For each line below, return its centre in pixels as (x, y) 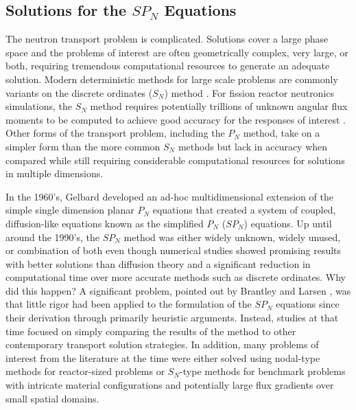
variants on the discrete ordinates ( (79, 92)
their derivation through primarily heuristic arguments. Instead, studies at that (172, 318)
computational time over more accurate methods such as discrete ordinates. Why (176, 277)
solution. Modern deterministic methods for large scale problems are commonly (172, 79)
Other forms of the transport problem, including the (115, 133)
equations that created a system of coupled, (244, 210)
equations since (308, 304)
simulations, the (39, 106)
